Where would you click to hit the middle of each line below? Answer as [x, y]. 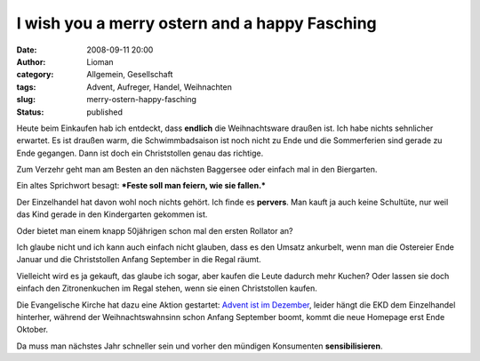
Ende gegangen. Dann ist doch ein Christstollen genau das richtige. [140, 153]
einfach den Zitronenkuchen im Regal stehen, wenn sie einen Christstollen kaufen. [167, 288]
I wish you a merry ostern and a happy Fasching [196, 23]
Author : [31, 61]
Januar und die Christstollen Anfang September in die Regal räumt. [139, 260]
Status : [30, 112]
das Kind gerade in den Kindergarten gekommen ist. [112, 214]
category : [35, 75]
